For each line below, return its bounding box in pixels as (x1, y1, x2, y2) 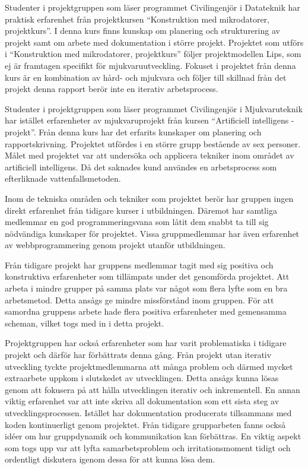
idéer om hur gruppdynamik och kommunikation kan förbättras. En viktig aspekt (5, 430, 301, 442)
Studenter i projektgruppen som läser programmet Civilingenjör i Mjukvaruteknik (5, 102, 303, 115)
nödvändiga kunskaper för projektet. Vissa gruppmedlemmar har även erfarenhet (5, 227, 300, 239)
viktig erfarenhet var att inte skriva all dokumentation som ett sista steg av (5, 395, 280, 407)
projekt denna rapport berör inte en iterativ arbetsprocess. (5, 83, 218, 95)
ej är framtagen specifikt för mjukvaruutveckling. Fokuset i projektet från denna (5, 59, 296, 71)
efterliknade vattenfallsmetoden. (5, 172, 121, 185)
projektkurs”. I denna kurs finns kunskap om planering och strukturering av (5, 24, 280, 37)
